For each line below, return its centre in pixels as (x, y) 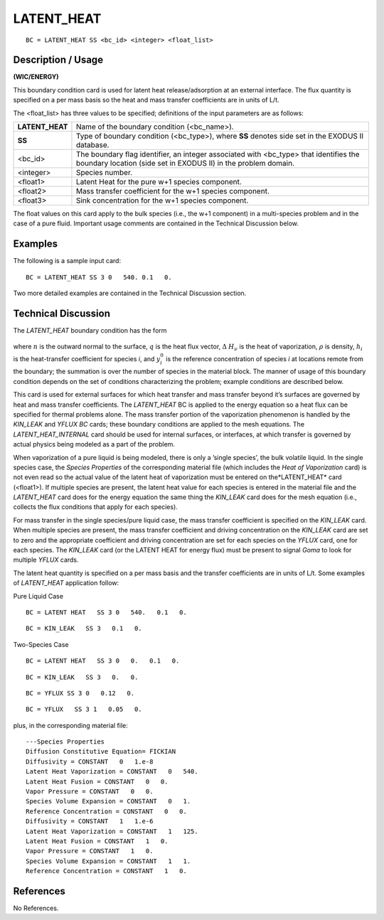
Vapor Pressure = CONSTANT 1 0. (90, 851)
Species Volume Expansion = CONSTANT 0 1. (108, 801)
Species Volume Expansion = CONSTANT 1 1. (108, 861)
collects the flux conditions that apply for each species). (95, 507)
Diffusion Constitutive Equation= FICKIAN (101, 751)
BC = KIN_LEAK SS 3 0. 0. (82, 677)
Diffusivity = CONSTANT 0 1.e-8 (90, 761)
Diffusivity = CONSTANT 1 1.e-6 (90, 822)
